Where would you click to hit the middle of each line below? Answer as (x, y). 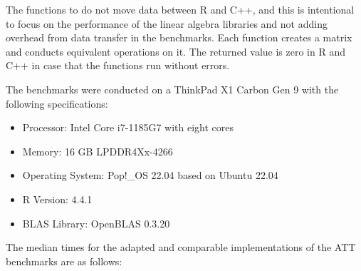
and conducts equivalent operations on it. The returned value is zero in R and (176, 51)
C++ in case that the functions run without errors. (118, 65)
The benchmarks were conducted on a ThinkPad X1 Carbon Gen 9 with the (172, 89)
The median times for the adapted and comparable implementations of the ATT (181, 247)
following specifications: (57, 103)
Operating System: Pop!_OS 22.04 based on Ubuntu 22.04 (150, 175)
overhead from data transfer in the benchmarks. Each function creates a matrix (179, 37)
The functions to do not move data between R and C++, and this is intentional (180, 9)
